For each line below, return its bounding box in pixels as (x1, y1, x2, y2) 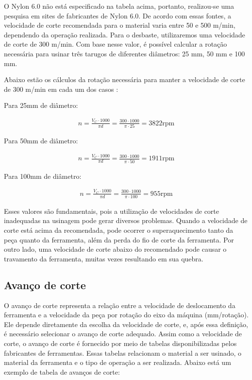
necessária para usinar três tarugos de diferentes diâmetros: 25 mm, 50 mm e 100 (4, 48, 245, 58)
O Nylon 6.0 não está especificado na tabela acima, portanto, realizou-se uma (4, 1, 234, 11)
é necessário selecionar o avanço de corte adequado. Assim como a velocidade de (4, 328, 242, 339)
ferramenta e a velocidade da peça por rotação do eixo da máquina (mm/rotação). (4, 310, 249, 320)
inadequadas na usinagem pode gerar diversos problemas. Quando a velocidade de (4, 215, 248, 225)
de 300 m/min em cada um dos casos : (4, 84, 118, 94)
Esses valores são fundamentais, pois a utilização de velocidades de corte (4, 206, 219, 216)
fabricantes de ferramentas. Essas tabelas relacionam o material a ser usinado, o (4, 347, 242, 358)
